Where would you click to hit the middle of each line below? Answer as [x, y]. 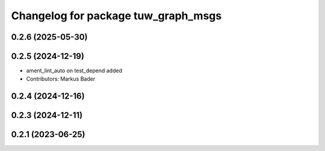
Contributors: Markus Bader [61, 79]
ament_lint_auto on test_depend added [74, 71]
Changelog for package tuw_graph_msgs [116, 16]
